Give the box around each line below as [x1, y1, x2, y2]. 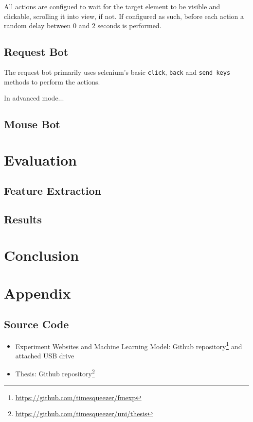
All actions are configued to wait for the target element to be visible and [4, 1, 220, 11]
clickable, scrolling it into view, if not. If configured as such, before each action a [4, 11, 244, 21]
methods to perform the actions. [4, 76, 100, 86]
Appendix [4, 283, 71, 303]
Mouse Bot [4, 117, 60, 132]
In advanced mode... [4, 93, 64, 103]
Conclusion [4, 245, 79, 265]
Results [4, 212, 42, 227]
